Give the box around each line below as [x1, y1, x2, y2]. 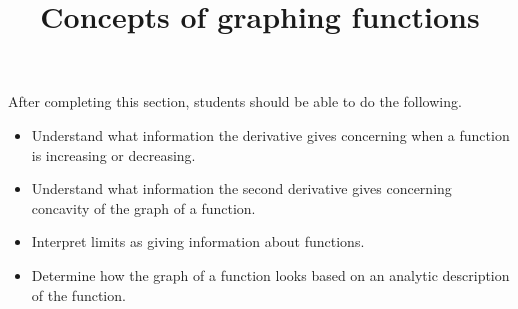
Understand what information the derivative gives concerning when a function [31, 124, 510, 145]
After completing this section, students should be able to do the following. [8, 91, 462, 112]
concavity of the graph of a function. [31, 197, 256, 218]
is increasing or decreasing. [31, 144, 196, 165]
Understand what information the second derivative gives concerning [31, 178, 452, 199]
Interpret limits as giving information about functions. [31, 231, 365, 252]
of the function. [31, 284, 126, 305]
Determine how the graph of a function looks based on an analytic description [31, 264, 510, 285]
